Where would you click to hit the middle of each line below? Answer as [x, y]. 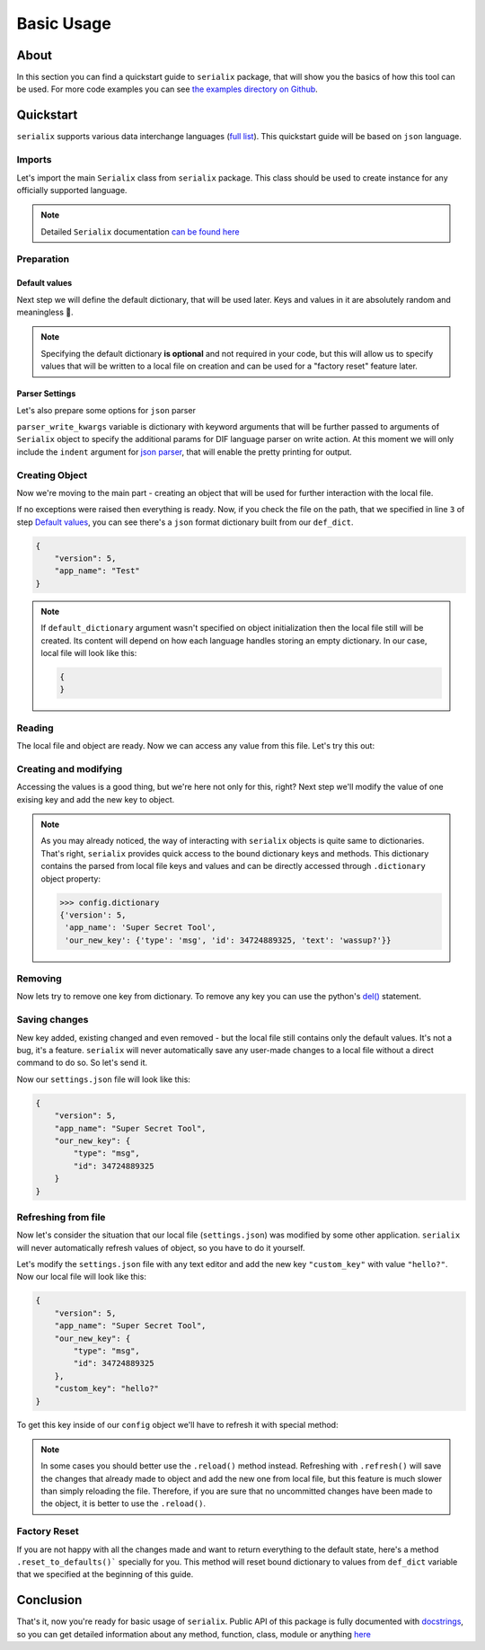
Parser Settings [46, 394]
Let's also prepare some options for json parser [106, 410]
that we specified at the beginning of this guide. [105, 1575]
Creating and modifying [70, 768]
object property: [71, 878]
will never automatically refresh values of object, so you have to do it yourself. [161, 1247]
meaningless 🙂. [45, 312]
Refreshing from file [61, 1217]
